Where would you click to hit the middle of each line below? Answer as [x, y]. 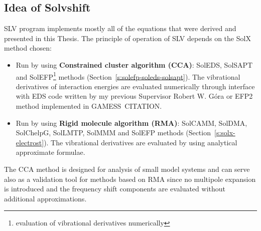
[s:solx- [225, 133]
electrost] [30, 142]
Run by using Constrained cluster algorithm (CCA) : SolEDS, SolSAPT [134, 64]
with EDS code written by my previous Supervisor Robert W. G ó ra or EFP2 [134, 96]
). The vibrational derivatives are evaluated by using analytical [141, 142]
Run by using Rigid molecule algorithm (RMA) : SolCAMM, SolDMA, [132, 123]
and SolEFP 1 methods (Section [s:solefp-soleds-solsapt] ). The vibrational [128, 76]
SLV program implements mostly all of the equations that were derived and [120, 28]
